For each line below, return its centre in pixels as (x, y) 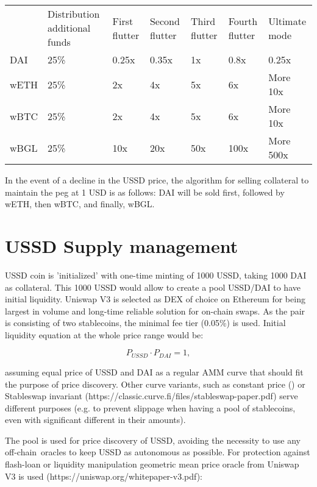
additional (69, 28)
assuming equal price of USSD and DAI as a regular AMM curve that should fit (154, 371)
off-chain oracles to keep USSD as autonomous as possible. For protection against (158, 452)
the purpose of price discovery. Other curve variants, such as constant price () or (155, 384)
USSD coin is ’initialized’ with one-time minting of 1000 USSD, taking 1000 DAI (156, 275)
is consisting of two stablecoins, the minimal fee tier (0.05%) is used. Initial (145, 323)
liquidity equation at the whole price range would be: (104, 334)
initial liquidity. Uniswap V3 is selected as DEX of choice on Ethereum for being (155, 299)
